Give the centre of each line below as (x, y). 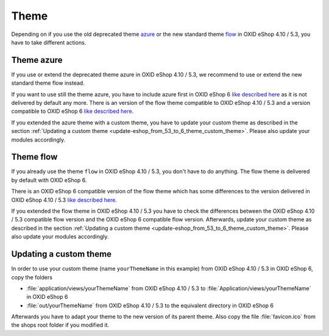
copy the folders (32, 277)
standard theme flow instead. (48, 83)
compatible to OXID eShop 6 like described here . (73, 111)
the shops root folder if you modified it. (60, 325)
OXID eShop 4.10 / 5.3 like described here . (64, 200)
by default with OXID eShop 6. (49, 180)
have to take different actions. (49, 42)
